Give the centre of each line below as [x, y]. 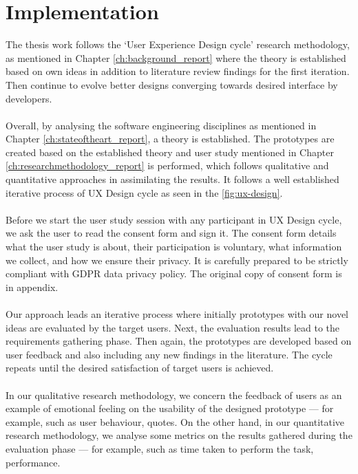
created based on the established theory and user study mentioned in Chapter [170, 152]
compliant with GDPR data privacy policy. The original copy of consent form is [174, 273]
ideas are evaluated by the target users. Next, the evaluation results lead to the [173, 327]
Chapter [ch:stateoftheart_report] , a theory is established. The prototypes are [170, 139]
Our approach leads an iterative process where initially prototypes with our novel [177, 314]
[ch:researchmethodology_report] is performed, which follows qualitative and [167, 165]
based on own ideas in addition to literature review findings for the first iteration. [178, 71]
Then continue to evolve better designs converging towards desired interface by [172, 84]
